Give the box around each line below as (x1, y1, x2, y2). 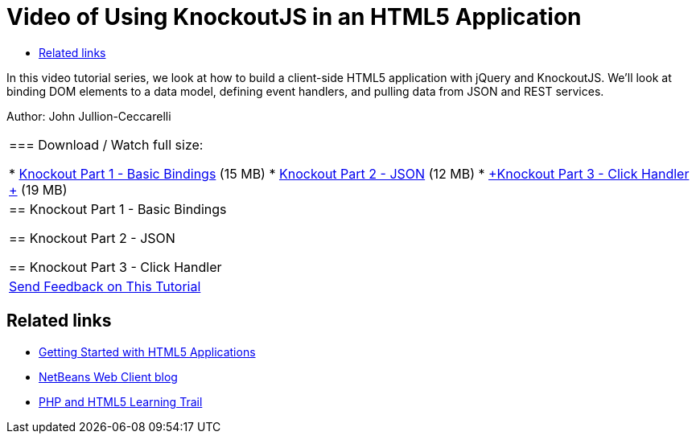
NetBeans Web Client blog (39, 369, 178, 384)
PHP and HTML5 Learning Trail (39, 394, 203, 409)
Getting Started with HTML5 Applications (39, 344, 256, 359)
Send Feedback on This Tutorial (9, 278, 201, 294)
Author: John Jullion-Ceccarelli (6, 109, 171, 123)
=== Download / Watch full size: (9, 136, 204, 153)
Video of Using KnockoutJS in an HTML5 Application (6, 3, 582, 31)
